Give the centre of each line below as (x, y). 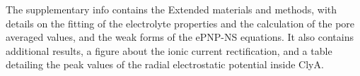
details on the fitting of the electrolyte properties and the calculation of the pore (180, 23)
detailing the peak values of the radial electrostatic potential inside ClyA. (165, 64)
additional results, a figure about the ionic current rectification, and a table (169, 50)
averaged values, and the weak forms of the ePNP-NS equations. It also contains (180, 37)
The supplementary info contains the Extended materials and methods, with (172, 9)
